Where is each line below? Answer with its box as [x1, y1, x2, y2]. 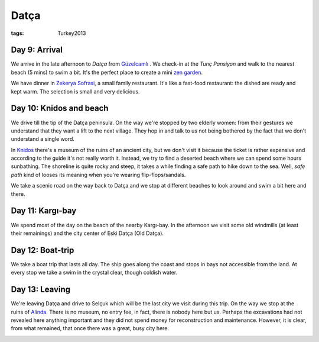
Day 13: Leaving [11, 285, 71, 295]
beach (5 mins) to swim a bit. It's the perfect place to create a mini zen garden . [11, 69, 203, 76]
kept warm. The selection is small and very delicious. [11, 88, 140, 95]
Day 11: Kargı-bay [11, 206, 77, 216]
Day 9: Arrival [11, 45, 63, 55]
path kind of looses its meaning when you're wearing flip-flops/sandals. [11, 171, 186, 178]
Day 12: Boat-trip [11, 245, 74, 255]
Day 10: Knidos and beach [11, 104, 109, 114]
